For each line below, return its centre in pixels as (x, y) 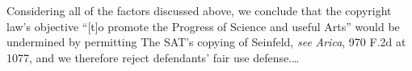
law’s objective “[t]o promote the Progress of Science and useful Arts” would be (203, 26)
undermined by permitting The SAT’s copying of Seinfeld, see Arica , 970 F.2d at (206, 42)
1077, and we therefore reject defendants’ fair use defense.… (153, 57)
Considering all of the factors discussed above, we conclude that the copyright (199, 10)
